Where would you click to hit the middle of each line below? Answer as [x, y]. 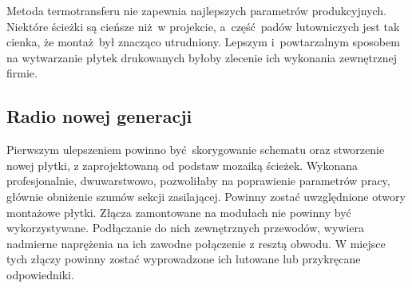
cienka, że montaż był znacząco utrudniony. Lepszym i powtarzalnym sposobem [203, 42]
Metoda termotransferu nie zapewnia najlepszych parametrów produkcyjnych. [197, 10]
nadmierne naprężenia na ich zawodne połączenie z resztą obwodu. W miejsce [196, 243]
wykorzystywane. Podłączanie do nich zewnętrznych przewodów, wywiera [186, 228]
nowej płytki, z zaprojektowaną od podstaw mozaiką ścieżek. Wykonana [182, 165]
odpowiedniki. [40, 274]
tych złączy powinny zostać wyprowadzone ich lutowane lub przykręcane [184, 259]
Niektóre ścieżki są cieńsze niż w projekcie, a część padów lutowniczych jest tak [203, 26]
